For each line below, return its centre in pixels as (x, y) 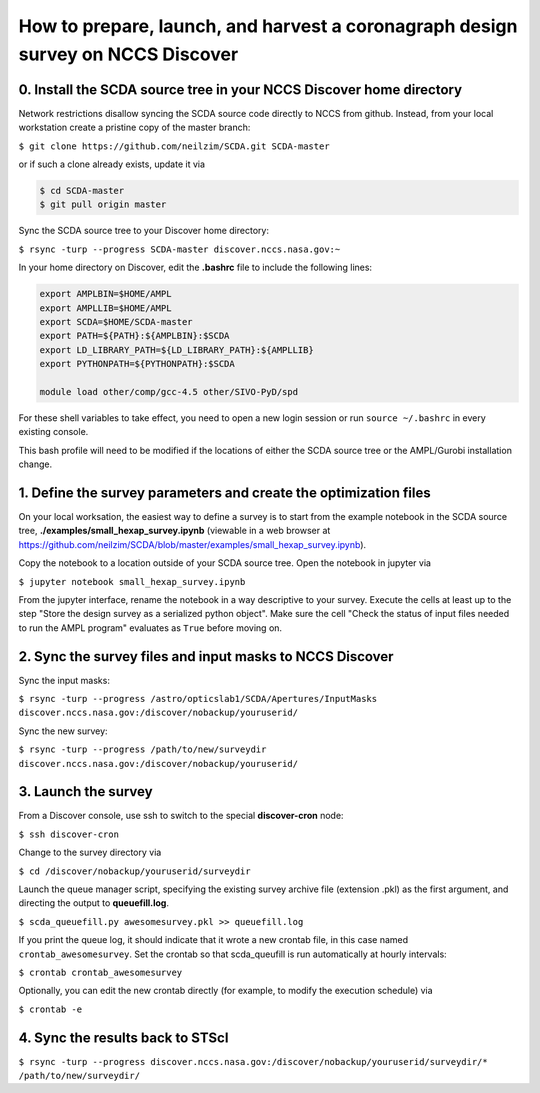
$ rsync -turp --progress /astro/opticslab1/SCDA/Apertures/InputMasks (198, 698)
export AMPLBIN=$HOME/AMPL (105, 294)
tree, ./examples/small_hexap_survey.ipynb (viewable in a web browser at (174, 531)
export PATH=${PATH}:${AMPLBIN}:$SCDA (134, 336)
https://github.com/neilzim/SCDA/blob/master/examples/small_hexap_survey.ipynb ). (192, 544)
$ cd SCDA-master (82, 191)
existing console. (53, 432)
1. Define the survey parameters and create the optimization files (224, 492)
